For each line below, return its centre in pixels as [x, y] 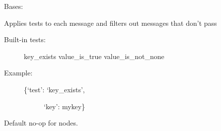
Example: [18, 73]
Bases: [14, 6]
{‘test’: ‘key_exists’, [54, 89]
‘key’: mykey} [65, 106]
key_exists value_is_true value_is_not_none [94, 56]
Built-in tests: [25, 39]
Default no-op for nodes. [41, 123]
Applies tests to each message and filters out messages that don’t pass [110, 23]
